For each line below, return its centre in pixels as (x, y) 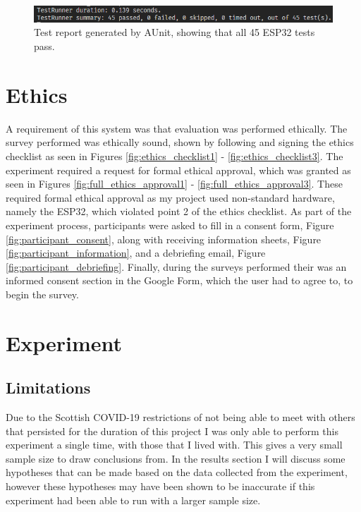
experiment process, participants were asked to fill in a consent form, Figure (170, 225)
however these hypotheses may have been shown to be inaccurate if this (160, 486)
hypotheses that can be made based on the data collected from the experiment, (177, 472)
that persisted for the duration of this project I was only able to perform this (172, 431)
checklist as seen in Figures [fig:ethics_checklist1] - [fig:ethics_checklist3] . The (175, 156)
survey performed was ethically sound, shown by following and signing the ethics (180, 142)
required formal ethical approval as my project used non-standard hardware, (170, 197)
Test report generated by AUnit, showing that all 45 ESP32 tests (175, 32)
